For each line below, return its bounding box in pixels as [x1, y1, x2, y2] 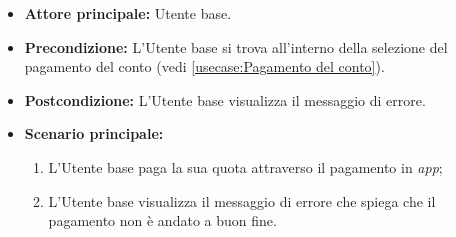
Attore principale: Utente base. [24, 3, 232, 23]
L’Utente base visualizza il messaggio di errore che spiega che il [48, 190, 436, 211]
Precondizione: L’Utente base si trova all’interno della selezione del [24, 36, 448, 57]
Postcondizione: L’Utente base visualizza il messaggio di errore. [24, 89, 426, 110]
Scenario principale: [24, 123, 164, 144]
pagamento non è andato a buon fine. [48, 210, 277, 231]
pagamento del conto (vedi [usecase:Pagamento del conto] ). [24, 56, 385, 77]
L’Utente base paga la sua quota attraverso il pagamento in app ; [48, 156, 443, 177]
